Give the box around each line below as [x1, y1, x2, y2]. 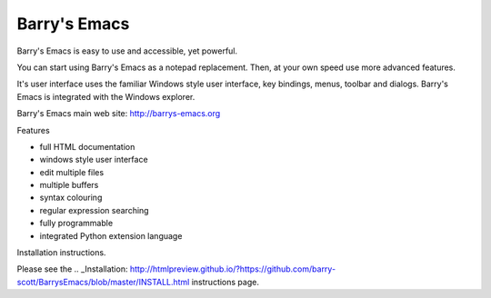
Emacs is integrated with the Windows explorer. [16, 91, 195, 102]
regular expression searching [39, 204, 149, 215]
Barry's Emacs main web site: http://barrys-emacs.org [16, 108, 221, 119]
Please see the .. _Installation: [16, 263, 128, 274]
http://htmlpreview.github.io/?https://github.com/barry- [129, 263, 336, 274]
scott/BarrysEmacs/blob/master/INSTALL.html [16, 276, 190, 287]
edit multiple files [39, 166, 105, 177]
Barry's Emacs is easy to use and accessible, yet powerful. [16, 45, 238, 56]
